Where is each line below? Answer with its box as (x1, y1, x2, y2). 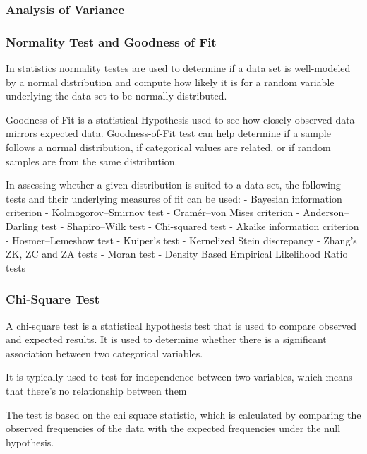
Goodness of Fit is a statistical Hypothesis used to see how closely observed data (6, 112, 355, 126)
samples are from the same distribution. (6, 153, 178, 168)
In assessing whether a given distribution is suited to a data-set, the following (6, 177, 341, 192)
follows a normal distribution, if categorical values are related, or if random (6, 140, 331, 155)
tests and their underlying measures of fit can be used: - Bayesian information (6, 191, 342, 205)
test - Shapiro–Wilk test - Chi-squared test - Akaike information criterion (41, 219, 359, 233)
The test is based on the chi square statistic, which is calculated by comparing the (6, 407, 361, 422)
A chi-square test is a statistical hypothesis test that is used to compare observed (6, 318, 357, 333)
